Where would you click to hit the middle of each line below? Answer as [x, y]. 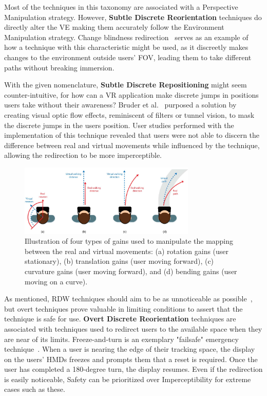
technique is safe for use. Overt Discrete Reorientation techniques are [120, 319]
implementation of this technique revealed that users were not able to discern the [132, 135]
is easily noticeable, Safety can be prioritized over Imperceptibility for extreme [128, 379]
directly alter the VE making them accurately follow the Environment [114, 27]
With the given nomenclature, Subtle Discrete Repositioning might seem [126, 85]
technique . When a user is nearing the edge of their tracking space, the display [130, 349]
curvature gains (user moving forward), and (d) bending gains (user [131, 271]
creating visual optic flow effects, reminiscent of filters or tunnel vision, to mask [129, 114]
